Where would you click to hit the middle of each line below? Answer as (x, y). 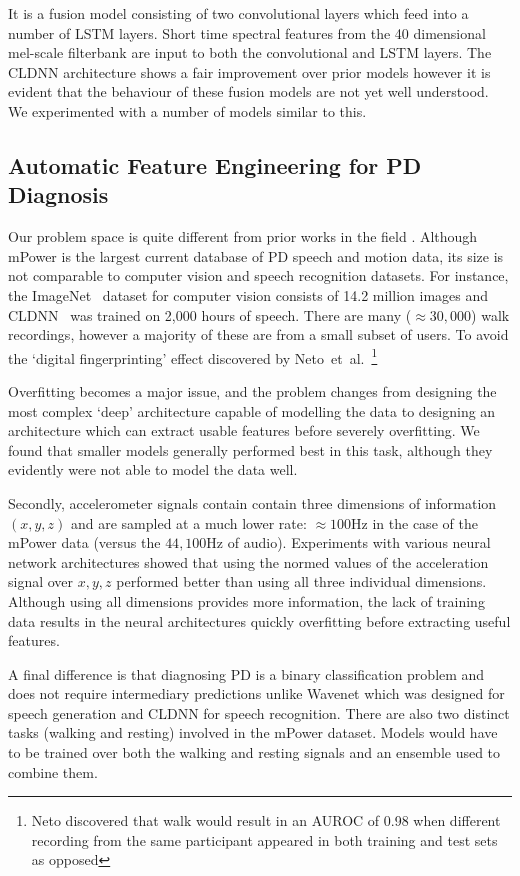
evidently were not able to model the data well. (153, 469)
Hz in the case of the (414, 522)
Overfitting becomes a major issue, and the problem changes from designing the (252, 390)
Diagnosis (58, 194)
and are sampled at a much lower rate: (189, 522)
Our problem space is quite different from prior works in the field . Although (243, 236)
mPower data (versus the (84, 542)
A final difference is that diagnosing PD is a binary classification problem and (246, 673)
